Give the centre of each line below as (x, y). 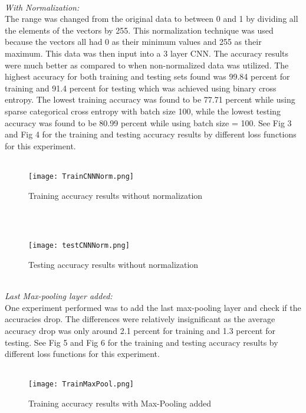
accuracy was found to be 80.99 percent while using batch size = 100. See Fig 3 (148, 122)
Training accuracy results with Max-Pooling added (120, 403)
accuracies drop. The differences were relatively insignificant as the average (140, 319)
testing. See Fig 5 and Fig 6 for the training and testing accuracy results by (142, 342)
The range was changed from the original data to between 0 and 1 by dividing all (152, 19)
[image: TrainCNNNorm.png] (81, 176)
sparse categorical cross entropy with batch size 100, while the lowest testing (143, 111)
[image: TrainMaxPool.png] (81, 384)
